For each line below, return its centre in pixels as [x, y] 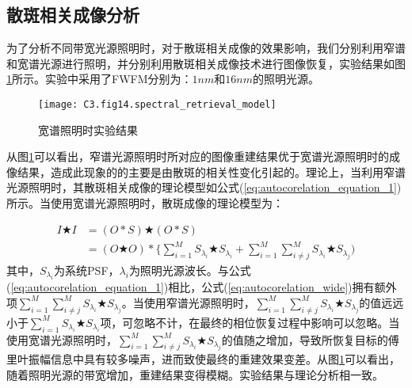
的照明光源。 [286, 79]
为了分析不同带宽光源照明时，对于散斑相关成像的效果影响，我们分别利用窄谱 [206, 48]
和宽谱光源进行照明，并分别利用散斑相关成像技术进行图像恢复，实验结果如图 [206, 63]
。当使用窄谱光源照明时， [188, 302]
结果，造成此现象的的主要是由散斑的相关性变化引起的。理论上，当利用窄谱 [211, 171]
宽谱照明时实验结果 [88, 129]
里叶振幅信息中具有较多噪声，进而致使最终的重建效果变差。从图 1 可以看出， [203, 359]
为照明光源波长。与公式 [190, 270]
